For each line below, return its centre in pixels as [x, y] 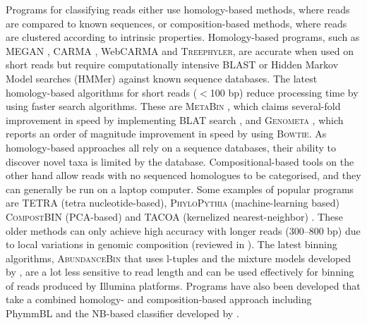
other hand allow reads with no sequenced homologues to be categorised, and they [183, 175]
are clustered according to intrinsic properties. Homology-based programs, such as [183, 37]
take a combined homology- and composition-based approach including [159, 299]
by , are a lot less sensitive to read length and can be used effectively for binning [180, 272]
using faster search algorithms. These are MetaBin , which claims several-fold [173, 106]
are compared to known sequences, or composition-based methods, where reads [176, 23]
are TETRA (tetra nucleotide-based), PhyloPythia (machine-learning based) [173, 203]
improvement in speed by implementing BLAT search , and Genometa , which [175, 119]
